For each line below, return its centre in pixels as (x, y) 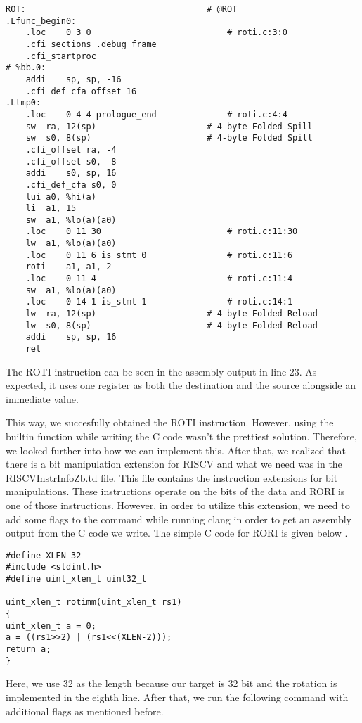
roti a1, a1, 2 (69, 267)
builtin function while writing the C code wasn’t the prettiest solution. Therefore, (181, 436)
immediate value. (42, 398)
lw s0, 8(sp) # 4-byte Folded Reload (172, 325)
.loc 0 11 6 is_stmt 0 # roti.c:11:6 (159, 255)
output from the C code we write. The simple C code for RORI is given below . (177, 533)
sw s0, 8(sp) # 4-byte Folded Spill (169, 138)
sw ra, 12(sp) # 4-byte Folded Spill (169, 126)
